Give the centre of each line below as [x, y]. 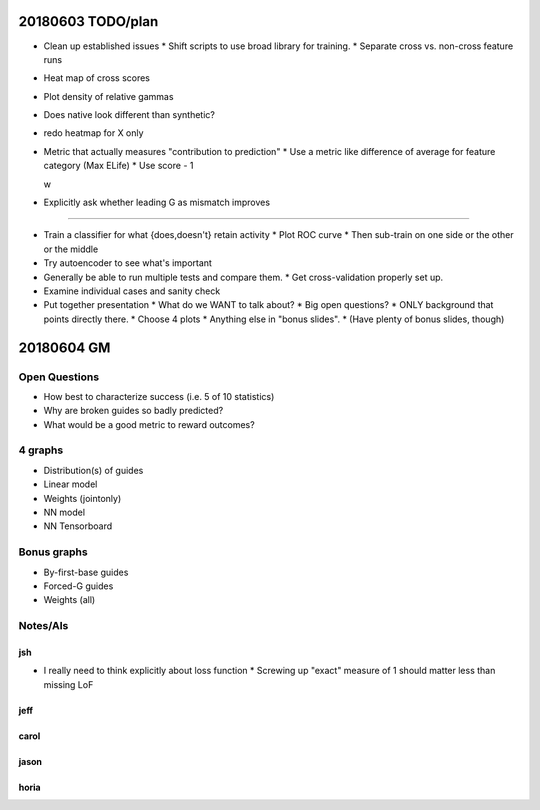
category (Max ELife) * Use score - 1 [118, 166]
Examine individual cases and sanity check [132, 291]
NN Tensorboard [78, 526]
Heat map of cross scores [96, 78]
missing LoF [68, 684]
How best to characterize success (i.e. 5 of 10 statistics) [159, 396]
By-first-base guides [86, 572]
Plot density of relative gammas [108, 96]
